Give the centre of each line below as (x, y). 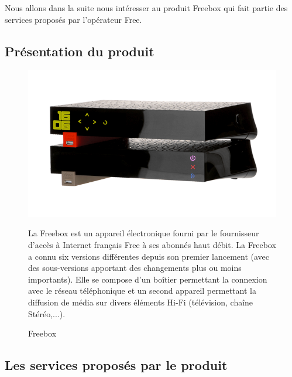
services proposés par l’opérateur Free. (73, 19)
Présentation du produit (80, 51)
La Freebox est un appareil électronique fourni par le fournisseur (144, 233)
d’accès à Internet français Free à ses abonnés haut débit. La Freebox (152, 244)
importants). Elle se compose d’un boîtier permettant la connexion (148, 279)
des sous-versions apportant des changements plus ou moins (135, 268)
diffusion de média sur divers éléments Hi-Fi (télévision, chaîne (141, 302)
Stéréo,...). (47, 313)
